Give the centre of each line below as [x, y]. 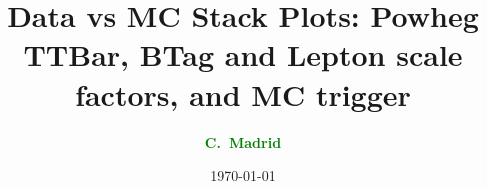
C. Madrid [243, 141]
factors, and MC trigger [243, 93]
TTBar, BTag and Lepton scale [243, 54]
